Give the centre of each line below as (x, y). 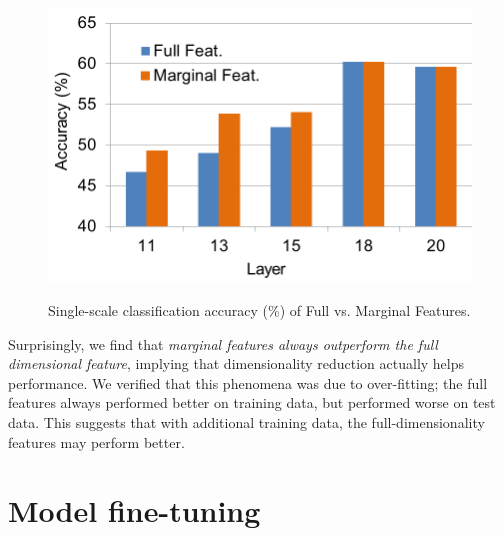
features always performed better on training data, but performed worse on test (252, 402)
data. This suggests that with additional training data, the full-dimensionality (246, 421)
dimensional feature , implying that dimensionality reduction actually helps (236, 363)
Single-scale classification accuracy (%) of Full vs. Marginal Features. (259, 309)
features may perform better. (96, 441)
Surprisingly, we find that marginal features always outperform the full (223, 343)
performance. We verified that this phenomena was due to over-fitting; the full (248, 382)
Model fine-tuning (134, 510)
